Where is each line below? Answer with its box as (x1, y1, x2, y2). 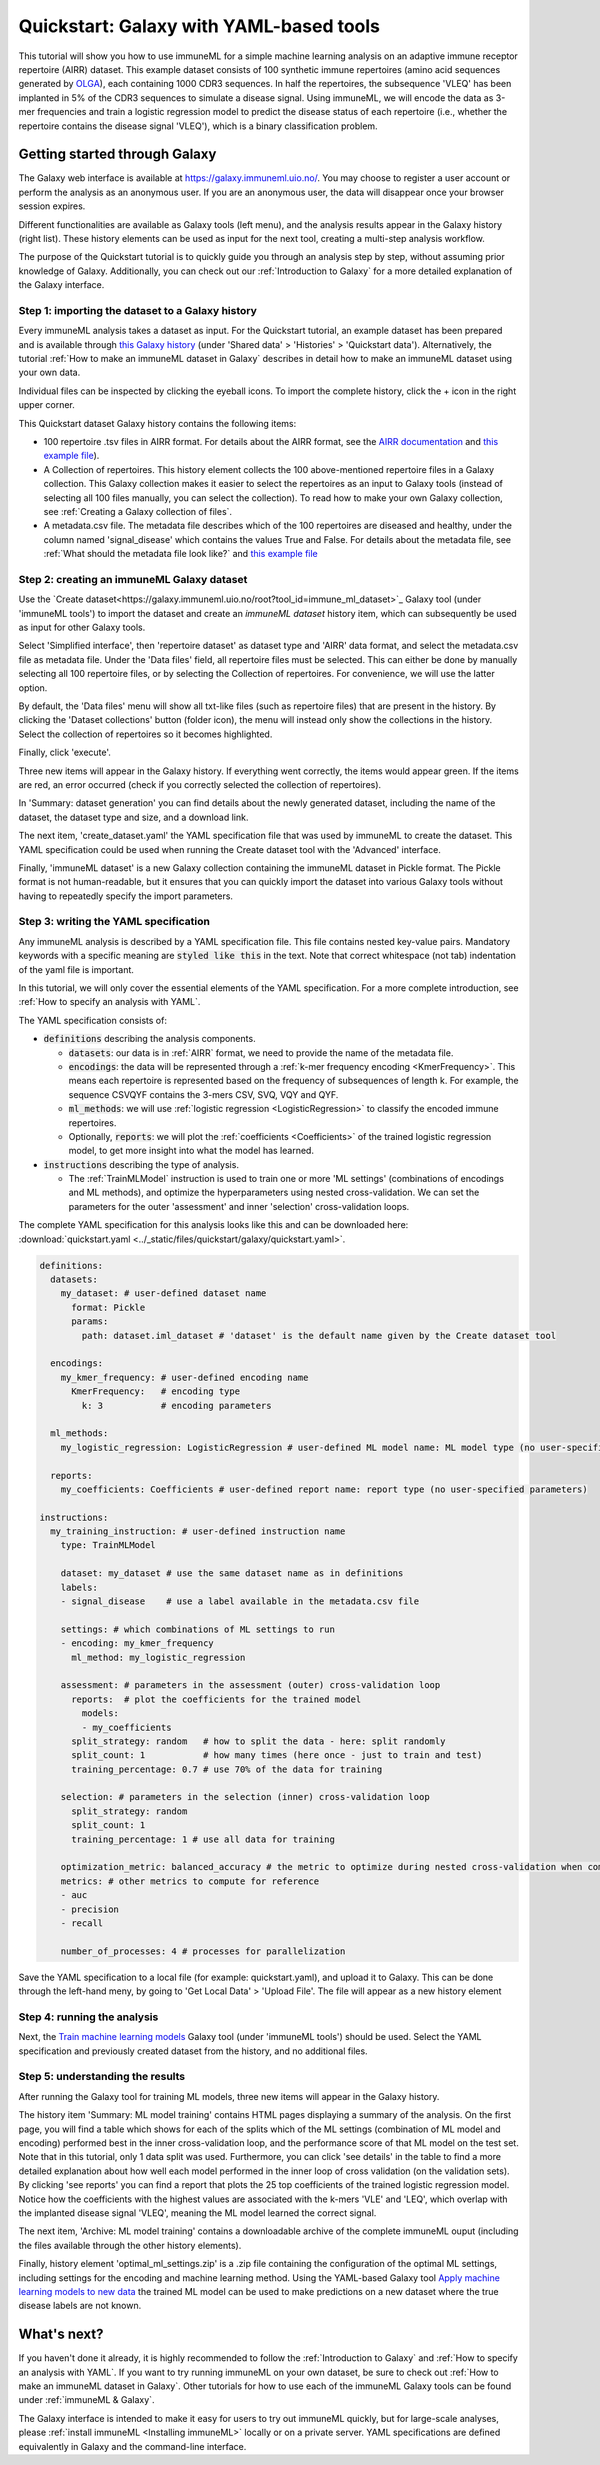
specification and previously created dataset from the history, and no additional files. (18, 2045, 369, 2057)
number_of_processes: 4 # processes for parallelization (60, 1945, 346, 1957)
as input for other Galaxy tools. (18, 621, 146, 634)
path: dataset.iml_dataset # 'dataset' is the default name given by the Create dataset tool (81, 1330, 557, 1341)
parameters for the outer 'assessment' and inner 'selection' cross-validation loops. (68, 1200, 410, 1212)
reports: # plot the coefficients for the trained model (71, 1693, 362, 1705)
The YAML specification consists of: (18, 1014, 167, 1026)
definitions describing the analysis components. (43, 1033, 256, 1045)
